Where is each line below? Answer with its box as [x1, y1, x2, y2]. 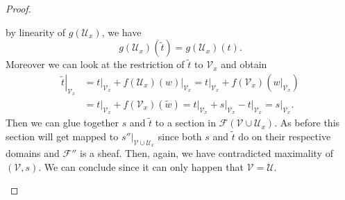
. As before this [274, 115, 340, 130]
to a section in [155, 115, 217, 130]
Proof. [6, 1, 31, 15]
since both [158, 128, 202, 143]
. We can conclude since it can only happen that [38, 159, 244, 174]
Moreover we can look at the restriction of [6, 57, 185, 72]
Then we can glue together [6, 115, 119, 130]
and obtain [221, 57, 267, 72]
